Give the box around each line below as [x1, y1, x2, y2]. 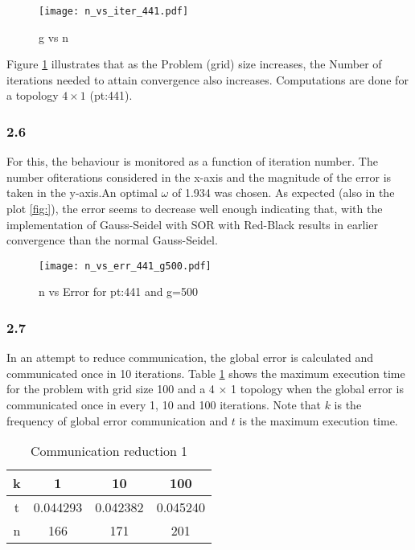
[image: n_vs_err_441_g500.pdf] [39, 260, 212, 272]
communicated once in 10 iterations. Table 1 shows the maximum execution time [6, 364, 405, 381]
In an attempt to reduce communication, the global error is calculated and [6, 349, 374, 366]
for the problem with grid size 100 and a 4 [6, 380, 215, 397]
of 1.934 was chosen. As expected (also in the [171, 184, 395, 201]
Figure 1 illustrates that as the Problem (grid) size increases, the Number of [6, 55, 382, 72]
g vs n [39, 28, 69, 45]
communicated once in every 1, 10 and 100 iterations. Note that [6, 396, 321, 413]
